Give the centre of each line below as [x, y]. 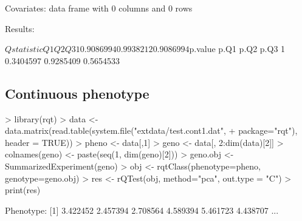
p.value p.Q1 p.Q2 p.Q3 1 [237, 49]
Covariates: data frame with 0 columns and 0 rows [99, 8]
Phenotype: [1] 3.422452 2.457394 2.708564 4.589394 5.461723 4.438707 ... [142, 210]
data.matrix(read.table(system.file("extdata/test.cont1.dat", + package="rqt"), [151, 130]
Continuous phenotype [77, 93]
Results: [20, 28]
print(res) [23, 190]
